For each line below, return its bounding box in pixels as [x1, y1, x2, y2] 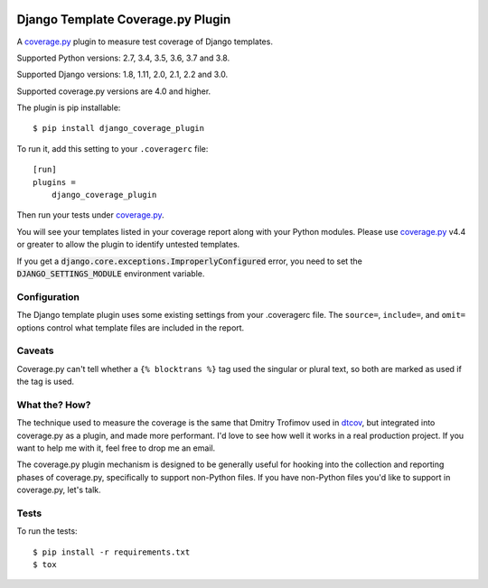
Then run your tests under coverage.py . [16, 210, 164, 220]
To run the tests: [16, 526, 78, 537]
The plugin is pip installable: [16, 102, 121, 113]
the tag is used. [16, 376, 75, 387]
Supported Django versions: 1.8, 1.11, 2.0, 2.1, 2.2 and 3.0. [16, 69, 229, 80]
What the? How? [16, 398, 91, 411]
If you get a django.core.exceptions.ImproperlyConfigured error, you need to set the [16, 256, 363, 266]
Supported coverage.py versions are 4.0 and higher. [16, 86, 211, 97]
